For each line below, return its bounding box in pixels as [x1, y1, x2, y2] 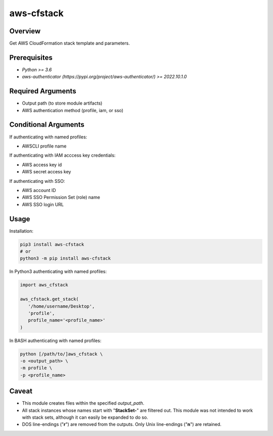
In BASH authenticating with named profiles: [9, 337, 102, 344]
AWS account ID [22, 187, 56, 193]
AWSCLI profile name [22, 143, 67, 149]
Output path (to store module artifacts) [22, 100, 103, 106]
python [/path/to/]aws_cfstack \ [20, 351, 103, 357]
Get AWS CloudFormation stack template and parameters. [9, 40, 130, 46]
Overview [9, 27, 41, 35]
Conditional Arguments [9, 120, 84, 129]
